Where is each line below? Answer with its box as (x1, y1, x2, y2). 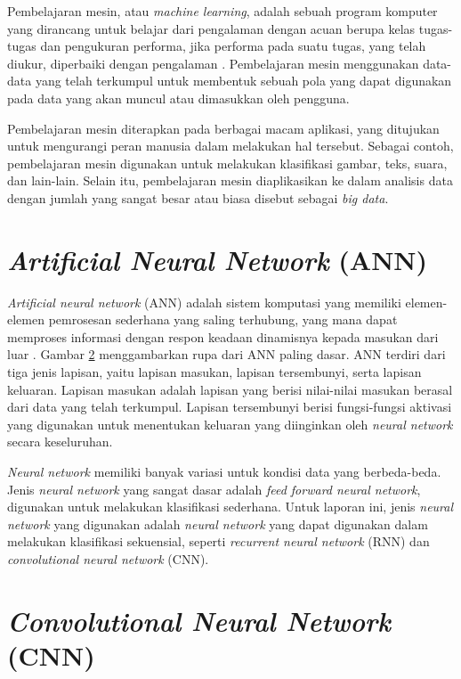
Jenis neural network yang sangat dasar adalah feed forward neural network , (7, 479, 421, 498)
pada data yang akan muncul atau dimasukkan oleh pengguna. (7, 88, 350, 107)
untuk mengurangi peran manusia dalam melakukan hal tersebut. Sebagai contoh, (7, 136, 454, 155)
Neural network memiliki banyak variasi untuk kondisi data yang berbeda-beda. (7, 462, 441, 480)
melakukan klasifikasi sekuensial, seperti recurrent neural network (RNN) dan (7, 532, 430, 551)
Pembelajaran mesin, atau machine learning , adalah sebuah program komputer (7, 2, 438, 20)
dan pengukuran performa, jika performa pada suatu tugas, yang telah (40, 37, 426, 55)
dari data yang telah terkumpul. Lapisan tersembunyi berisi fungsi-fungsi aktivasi (7, 397, 452, 416)
